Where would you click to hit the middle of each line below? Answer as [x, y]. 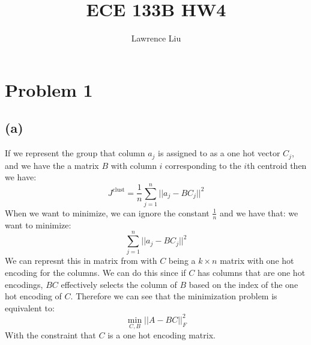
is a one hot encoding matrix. [162, 335]
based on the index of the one [243, 284]
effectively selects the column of [119, 284]
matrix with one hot [257, 261]
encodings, [24, 284]
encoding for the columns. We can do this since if [95, 273]
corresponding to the [203, 165]
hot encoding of [33, 296]
